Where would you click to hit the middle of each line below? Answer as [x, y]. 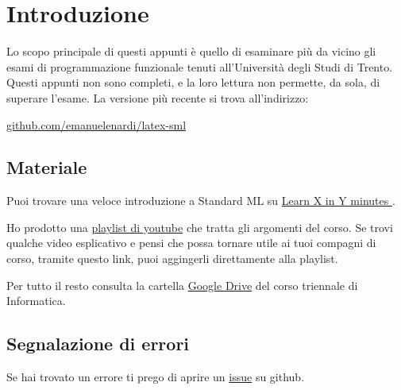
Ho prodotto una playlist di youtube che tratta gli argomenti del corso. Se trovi [200, 227]
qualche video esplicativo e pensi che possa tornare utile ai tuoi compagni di [191, 243]
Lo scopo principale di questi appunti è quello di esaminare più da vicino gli [191, 51]
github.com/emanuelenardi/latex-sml [96, 124]
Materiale [47, 167]
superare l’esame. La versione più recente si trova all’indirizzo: [158, 97]
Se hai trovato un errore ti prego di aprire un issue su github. [156, 377]
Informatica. [36, 301]
